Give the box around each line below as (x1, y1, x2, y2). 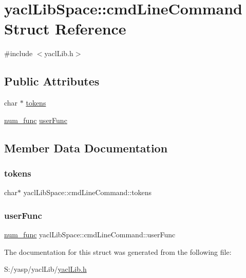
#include (4, 48, 33, 59)
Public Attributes (4, 73, 100, 89)
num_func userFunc (4, 114, 67, 125)
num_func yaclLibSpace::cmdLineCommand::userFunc (4, 229, 176, 240)
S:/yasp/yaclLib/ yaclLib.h (4, 264, 87, 274)
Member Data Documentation (4, 140, 168, 155)
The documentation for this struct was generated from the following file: (4, 246, 232, 257)
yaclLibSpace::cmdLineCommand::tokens (23, 187, 152, 198)
